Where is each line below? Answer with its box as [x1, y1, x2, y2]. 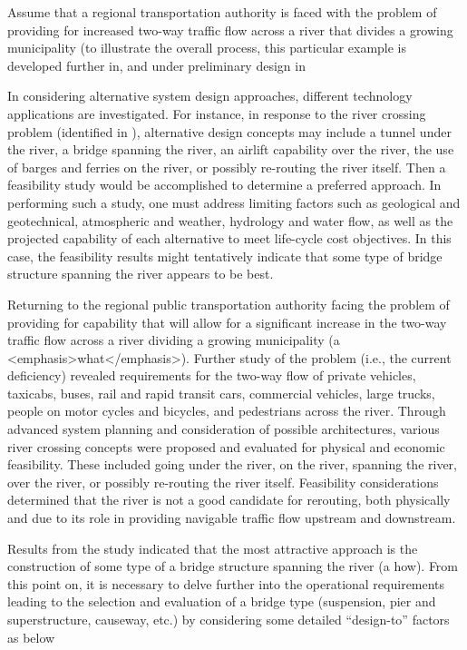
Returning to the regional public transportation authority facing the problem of [7, 294, 450, 313]
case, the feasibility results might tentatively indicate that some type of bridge [7, 246, 443, 265]
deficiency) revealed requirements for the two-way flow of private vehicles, [7, 366, 416, 385]
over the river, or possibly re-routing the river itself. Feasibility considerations [7, 472, 439, 491]
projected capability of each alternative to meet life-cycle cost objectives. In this [7, 229, 452, 248]
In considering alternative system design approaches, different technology [7, 86, 413, 105]
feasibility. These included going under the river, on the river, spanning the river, [7, 455, 458, 474]
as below [7, 627, 55, 646]
